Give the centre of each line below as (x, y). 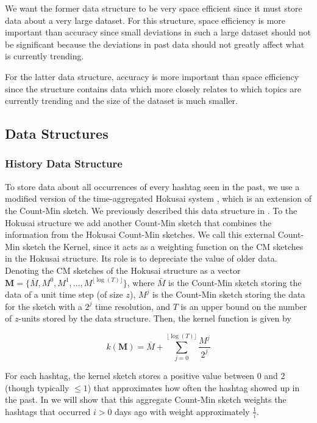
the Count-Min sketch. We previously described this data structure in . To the (151, 210)
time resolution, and (133, 306)
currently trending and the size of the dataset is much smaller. (121, 101)
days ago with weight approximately (182, 411)
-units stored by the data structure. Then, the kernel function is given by (155, 318)
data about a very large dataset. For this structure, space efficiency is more (145, 20)
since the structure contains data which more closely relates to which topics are (153, 88)
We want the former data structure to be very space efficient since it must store (154, 8)
